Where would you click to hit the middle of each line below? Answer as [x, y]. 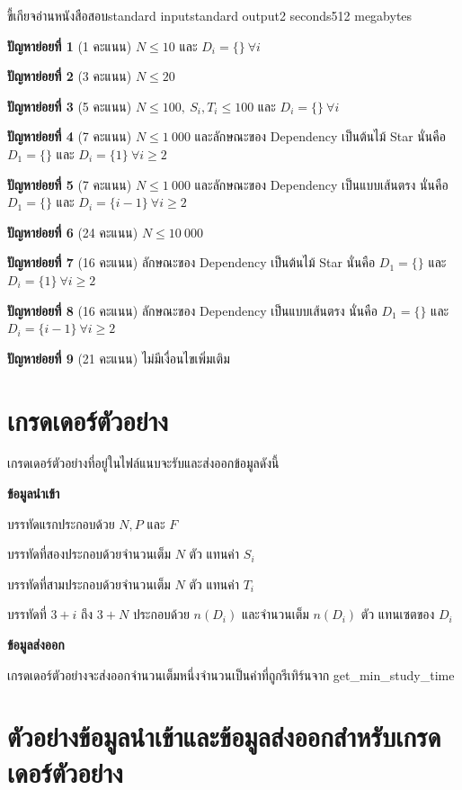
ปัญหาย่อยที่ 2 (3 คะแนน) [70, 76]
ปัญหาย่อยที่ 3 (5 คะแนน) [70, 106]
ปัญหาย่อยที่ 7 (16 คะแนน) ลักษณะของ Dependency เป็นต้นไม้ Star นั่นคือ [191, 262]
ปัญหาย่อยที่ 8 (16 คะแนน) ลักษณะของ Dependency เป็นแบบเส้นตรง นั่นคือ [192, 310]
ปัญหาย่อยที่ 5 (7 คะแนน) [70, 184]
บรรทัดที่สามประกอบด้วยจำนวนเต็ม [89, 584]
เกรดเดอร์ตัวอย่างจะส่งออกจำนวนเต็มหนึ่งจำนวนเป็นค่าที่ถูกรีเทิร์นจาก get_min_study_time [231, 674]
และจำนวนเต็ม [275, 614]
